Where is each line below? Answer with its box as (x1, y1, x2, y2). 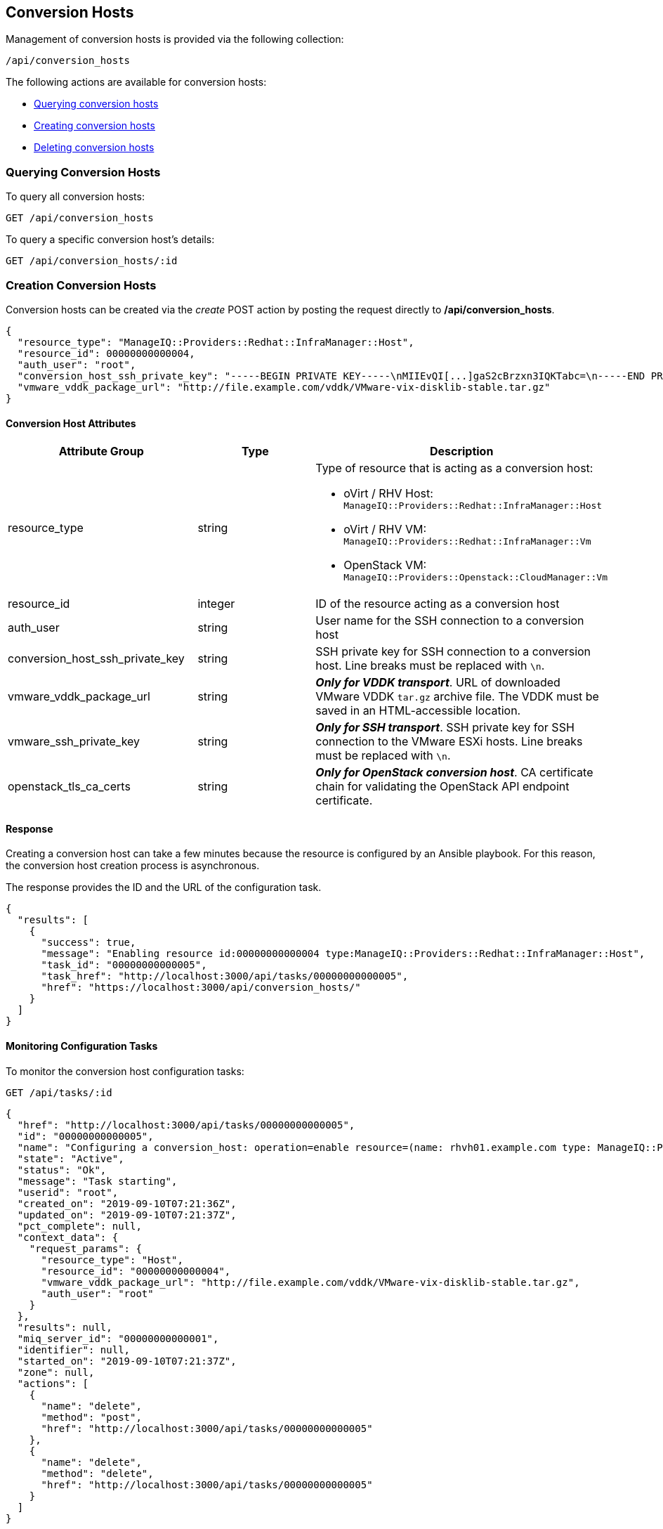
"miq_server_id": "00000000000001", (17, 1332, 219, 1344)
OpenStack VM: (343, 558, 427, 573)
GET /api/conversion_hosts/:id (6, 255, 178, 267)
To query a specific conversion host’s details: (6, 233, 215, 246)
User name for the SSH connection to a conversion (315, 613, 584, 628)
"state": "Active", (17, 1152, 124, 1164)
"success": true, (41, 937, 136, 949)
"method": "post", (41, 1411, 142, 1423)
